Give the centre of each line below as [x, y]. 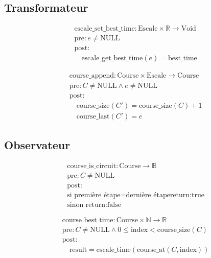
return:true [187, 195]
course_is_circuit [92, 166]
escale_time [113, 250]
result [78, 250]
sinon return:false [94, 205]
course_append [92, 76]
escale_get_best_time [112, 58]
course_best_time [88, 220]
